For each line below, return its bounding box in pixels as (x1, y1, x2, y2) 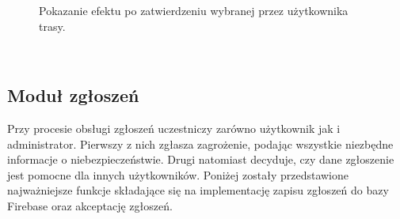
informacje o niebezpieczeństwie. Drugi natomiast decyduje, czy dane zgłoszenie (7, 151, 394, 168)
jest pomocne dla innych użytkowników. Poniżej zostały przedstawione (7, 166, 349, 183)
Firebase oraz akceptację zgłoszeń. (7, 197, 173, 213)
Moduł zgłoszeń (7, 83, 139, 108)
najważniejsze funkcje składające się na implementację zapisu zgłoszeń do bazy (7, 182, 389, 198)
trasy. (39, 17, 66, 34)
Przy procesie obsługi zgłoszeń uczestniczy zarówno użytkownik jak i (7, 119, 341, 136)
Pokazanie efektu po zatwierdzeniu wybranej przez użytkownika (39, 2, 349, 18)
